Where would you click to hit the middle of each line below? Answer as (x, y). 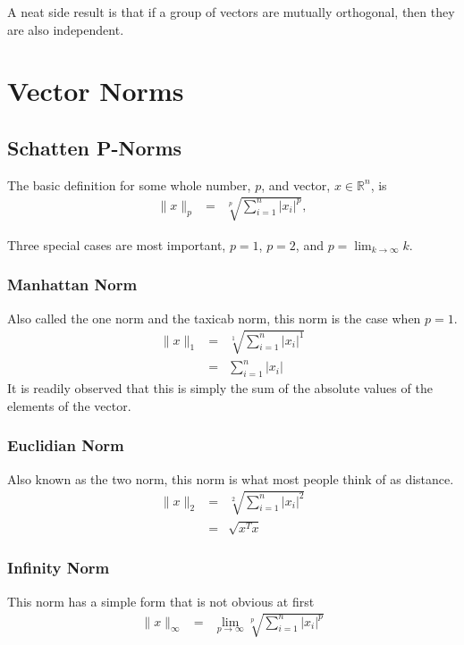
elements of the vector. (69, 405)
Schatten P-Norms (95, 147)
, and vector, (296, 184)
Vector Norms (96, 91)
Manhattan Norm (72, 285)
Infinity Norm (59, 568)
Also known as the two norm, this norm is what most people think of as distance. (231, 478)
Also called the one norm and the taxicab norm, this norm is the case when (214, 318)
